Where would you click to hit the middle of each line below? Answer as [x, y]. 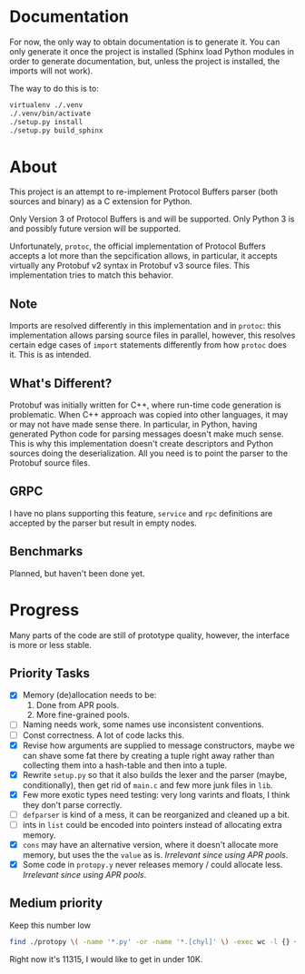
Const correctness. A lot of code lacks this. [103, 735]
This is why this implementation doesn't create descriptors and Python [142, 443]
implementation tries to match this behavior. [92, 275]
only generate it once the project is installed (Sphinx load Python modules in [152, 51]
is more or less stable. [51, 644]
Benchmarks [46, 551]
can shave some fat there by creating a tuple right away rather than [148, 755]
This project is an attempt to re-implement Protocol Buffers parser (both [144, 192]
